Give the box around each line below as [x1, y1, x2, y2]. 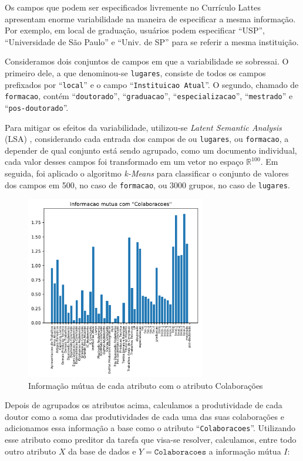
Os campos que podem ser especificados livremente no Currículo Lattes [5, 1, 261, 13]
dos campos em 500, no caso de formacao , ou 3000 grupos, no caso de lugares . [5, 178, 290, 191]
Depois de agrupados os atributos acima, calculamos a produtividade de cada [5, 399, 282, 411]
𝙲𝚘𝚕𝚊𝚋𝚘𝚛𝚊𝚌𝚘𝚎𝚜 [154, 448, 207, 456]
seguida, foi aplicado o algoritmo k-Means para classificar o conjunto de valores [5, 167, 289, 179]
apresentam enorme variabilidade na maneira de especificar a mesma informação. [5, 12, 296, 25]
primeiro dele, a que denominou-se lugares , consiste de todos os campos [5, 66, 266, 79]
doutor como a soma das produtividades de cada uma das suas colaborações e [5, 410, 284, 422]
